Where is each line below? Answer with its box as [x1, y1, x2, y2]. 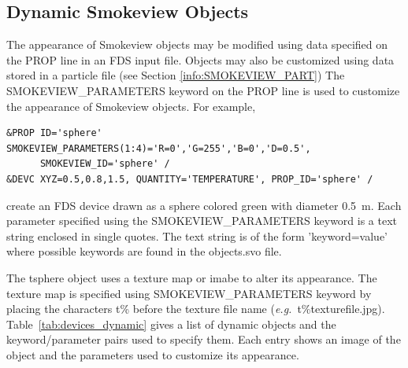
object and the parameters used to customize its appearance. [6, 346, 299, 362]
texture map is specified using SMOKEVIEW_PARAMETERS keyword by [6, 285, 372, 301]
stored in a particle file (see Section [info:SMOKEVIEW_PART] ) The [6, 67, 345, 83]
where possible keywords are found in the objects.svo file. [6, 243, 282, 259]
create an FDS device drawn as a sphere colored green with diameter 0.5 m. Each [6, 197, 402, 213]
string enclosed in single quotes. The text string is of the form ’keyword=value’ [6, 227, 388, 244]
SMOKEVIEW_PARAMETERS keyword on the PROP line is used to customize [6, 82, 400, 98]
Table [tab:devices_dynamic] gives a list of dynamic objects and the [6, 315, 336, 332]
